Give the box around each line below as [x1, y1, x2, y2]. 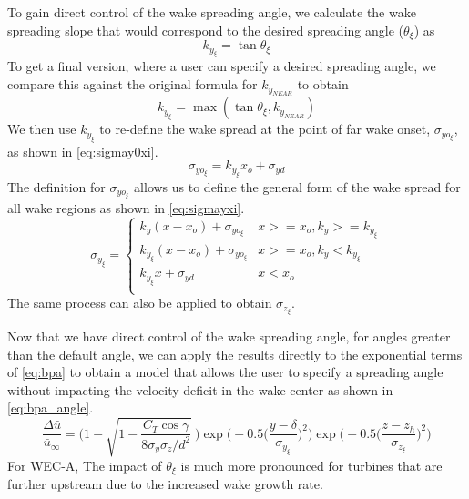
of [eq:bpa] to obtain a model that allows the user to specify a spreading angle [7, 362, 444, 382]
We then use [7, 119, 76, 138]
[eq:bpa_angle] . [7, 398, 94, 417]
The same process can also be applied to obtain [7, 293, 272, 312]
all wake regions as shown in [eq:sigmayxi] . [7, 198, 245, 217]
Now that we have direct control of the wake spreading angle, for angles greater [7, 327, 451, 345]
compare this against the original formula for [7, 75, 258, 94]
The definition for [7, 177, 106, 196]
